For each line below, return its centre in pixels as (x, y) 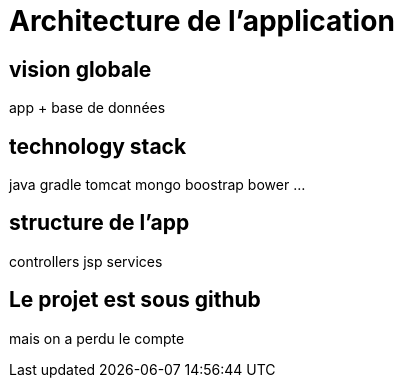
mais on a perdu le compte (97, 338)
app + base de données (87, 108)
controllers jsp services (86, 261)
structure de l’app (99, 223)
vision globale (80, 69)
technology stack (98, 146)
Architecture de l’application (202, 21)
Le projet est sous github (135, 300)
